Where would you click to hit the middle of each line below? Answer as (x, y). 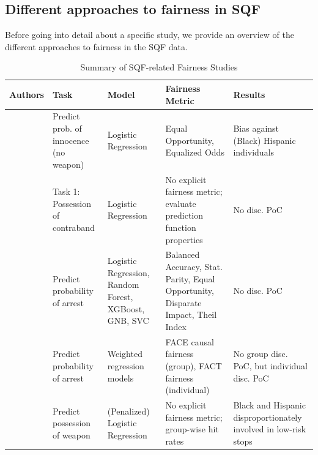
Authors (27, 94)
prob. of (67, 128)
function (181, 228)
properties (184, 239)
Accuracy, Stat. (194, 267)
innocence (71, 140)
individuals (254, 152)
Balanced (183, 254)
